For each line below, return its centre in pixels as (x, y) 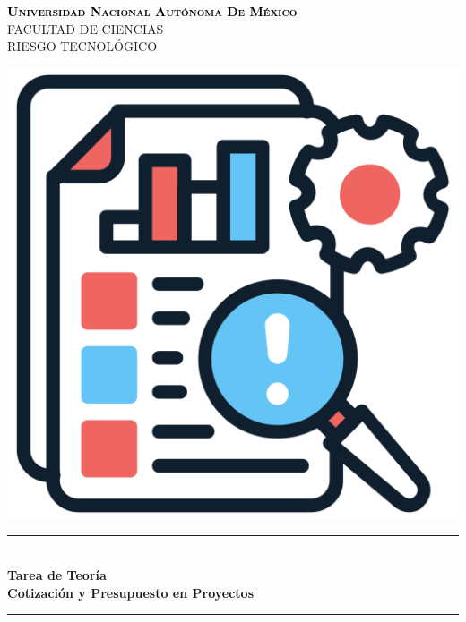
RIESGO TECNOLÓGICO (82, 46)
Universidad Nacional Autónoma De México (152, 11)
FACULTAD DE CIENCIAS (86, 28)
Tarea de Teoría (57, 574)
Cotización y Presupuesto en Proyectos (131, 592)
